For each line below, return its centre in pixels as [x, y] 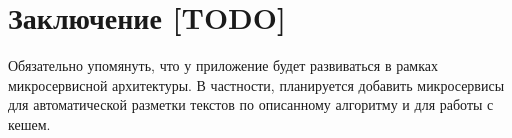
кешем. [29, 123]
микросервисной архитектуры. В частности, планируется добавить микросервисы [256, 84]
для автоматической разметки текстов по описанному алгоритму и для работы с [251, 104]
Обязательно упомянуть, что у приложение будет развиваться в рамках [223, 65]
